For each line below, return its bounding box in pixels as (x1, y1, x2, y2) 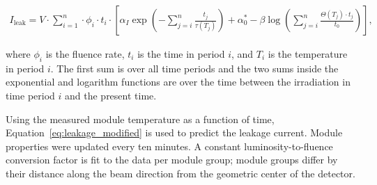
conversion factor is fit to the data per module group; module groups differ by (6, 152, 338, 167)
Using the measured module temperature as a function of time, (6, 111, 275, 126)
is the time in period (137, 47, 225, 61)
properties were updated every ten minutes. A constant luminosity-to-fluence (6, 138, 333, 153)
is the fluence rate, (45, 47, 125, 61)
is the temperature (268, 47, 348, 61)
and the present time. (65, 88, 157, 103)
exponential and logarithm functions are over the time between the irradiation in (6, 74, 351, 89)
